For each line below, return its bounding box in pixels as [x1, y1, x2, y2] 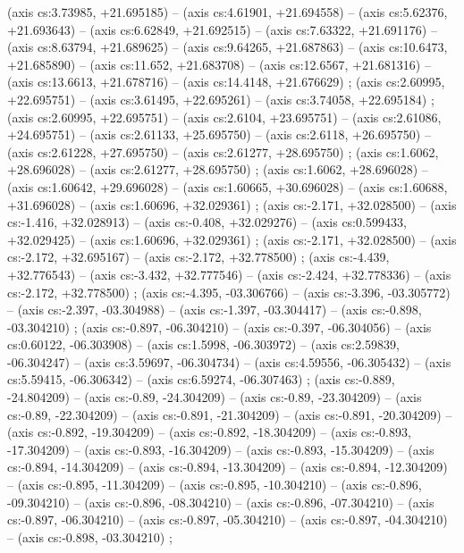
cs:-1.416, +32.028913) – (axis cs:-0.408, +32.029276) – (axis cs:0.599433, [7, 213, 407, 231]
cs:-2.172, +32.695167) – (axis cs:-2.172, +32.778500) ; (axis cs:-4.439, [7, 247, 390, 266]
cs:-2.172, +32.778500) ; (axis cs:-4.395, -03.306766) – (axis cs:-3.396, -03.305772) [7, 282, 451, 301]
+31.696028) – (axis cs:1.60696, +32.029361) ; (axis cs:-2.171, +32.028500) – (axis [7, 195, 457, 214]
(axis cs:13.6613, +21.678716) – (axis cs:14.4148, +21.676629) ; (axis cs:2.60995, [7, 72, 445, 91]
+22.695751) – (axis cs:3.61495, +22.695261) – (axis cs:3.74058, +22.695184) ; [7, 89, 434, 108]
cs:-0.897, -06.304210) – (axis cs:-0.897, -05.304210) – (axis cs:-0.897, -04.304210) [7, 510, 448, 529]
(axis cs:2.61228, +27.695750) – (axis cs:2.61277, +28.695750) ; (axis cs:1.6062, [7, 142, 439, 161]
